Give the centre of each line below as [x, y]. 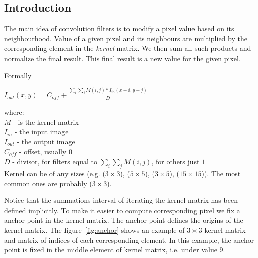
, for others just [175, 161]
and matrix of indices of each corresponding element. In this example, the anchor [129, 240]
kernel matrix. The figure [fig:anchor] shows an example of [94, 229]
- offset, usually [43, 151]
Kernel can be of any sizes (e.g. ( [55, 173]
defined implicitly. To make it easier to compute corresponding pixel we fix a [122, 210]
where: [14, 112]
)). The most [221, 173]
